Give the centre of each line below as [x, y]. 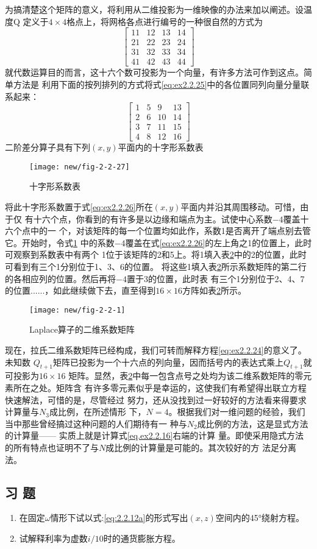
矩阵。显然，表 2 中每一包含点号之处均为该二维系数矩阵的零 [186, 376]
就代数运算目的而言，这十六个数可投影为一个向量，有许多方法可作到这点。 [154, 72]
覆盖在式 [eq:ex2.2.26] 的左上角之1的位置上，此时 [219, 242]
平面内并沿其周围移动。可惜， [240, 207]
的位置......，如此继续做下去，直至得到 [80, 290]
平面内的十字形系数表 [161, 147]
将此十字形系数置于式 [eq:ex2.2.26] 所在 [79, 207]
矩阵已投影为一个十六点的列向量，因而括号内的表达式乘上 [169, 362]
